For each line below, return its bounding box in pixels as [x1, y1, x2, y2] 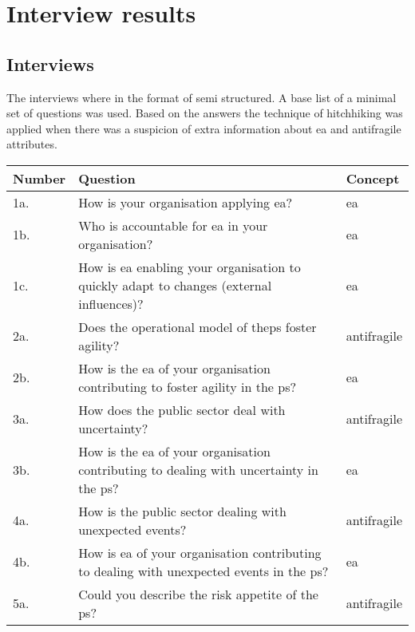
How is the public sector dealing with [78, 501, 287, 520]
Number [13, 168, 66, 188]
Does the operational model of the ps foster [78, 317, 317, 336]
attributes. [6, 136, 57, 152]
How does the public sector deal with [78, 400, 286, 419]
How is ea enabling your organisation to [78, 257, 301, 276]
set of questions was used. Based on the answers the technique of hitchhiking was [6, 105, 403, 121]
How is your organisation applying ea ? [78, 192, 293, 211]
